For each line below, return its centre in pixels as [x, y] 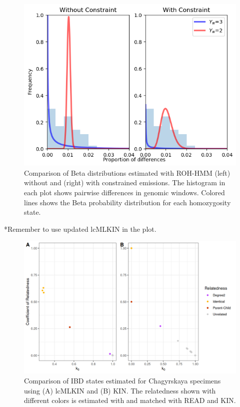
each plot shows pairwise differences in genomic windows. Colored [124, 192]
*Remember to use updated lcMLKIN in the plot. [80, 229]
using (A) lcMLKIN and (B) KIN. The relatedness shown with [120, 390]
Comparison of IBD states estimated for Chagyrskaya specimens [122, 380]
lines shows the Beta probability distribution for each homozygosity [127, 202]
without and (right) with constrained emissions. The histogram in [125, 182]
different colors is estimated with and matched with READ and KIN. [130, 400]
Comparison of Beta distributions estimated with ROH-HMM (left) [127, 172]
